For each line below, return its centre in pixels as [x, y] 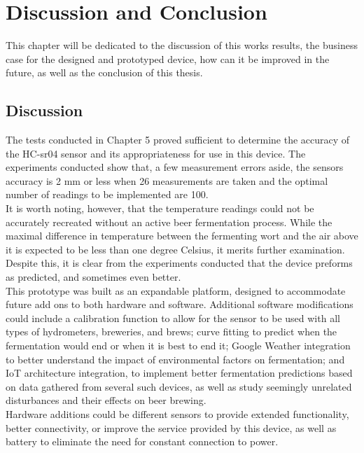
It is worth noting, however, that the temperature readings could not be [160, 208]
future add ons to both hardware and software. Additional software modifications [180, 304]
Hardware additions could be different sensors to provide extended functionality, [177, 413]
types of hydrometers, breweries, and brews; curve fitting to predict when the [171, 332]
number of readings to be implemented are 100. [107, 194]
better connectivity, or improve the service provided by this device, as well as [171, 427]
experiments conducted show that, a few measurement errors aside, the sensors [175, 167]
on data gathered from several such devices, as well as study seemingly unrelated [179, 386]
